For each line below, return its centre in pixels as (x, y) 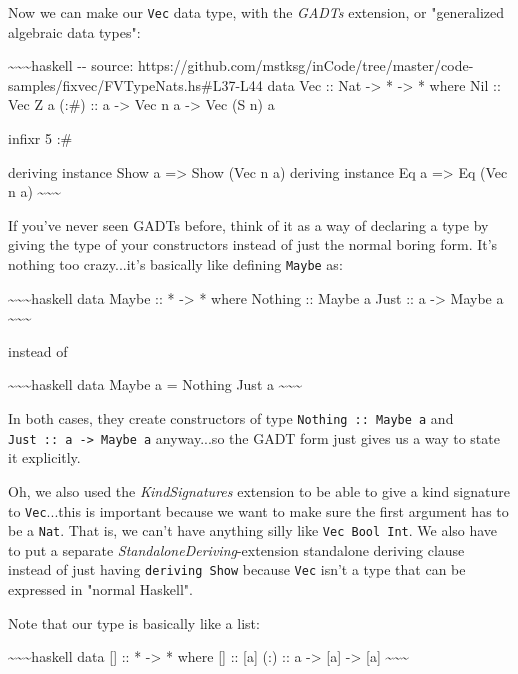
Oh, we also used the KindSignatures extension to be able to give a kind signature (259, 490)
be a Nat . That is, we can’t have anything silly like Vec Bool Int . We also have (253, 530)
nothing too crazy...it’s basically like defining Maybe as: (175, 264)
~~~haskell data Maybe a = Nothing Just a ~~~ (155, 384)
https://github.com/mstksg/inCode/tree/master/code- (306, 65)
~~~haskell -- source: (71, 65)
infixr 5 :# (40, 138)
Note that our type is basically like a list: (134, 622)
